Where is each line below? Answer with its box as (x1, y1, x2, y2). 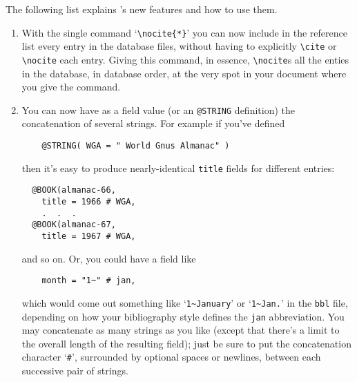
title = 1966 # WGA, (41, 196, 136, 207)
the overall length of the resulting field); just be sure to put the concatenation (21, 336, 351, 350)
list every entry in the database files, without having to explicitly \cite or (21, 39, 337, 53)
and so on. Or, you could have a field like (21, 251, 196, 265)
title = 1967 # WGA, (41, 231, 136, 241)
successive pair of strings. (21, 363, 128, 377)
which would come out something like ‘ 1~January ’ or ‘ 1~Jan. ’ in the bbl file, (21, 295, 348, 309)
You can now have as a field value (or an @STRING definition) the (21, 102, 295, 117)
